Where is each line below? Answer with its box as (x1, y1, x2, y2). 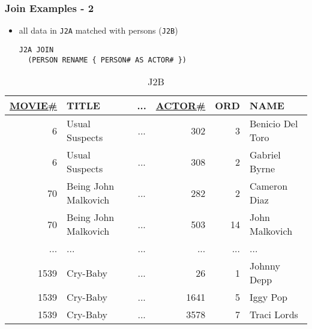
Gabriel (249, 148, 281, 162)
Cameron (249, 179, 288, 193)
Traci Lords (249, 307, 298, 322)
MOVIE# (10, 98, 58, 113)
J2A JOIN (19, 45, 54, 54)
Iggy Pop (249, 290, 287, 304)
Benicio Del (249, 116, 298, 131)
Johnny (249, 259, 280, 273)
